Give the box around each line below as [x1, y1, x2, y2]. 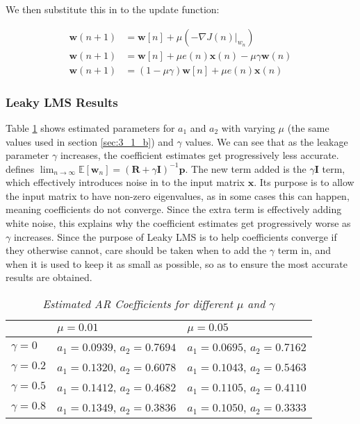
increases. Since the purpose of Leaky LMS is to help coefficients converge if [13, 229, 337, 244]
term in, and [277, 243, 331, 257]
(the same [287, 120, 329, 135]
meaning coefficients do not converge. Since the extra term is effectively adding [6, 202, 342, 217]
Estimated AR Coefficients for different [42, 296, 233, 312]
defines [6, 161, 35, 176]
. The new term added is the [185, 161, 306, 176]
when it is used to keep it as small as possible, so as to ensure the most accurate [6, 256, 347, 271]
